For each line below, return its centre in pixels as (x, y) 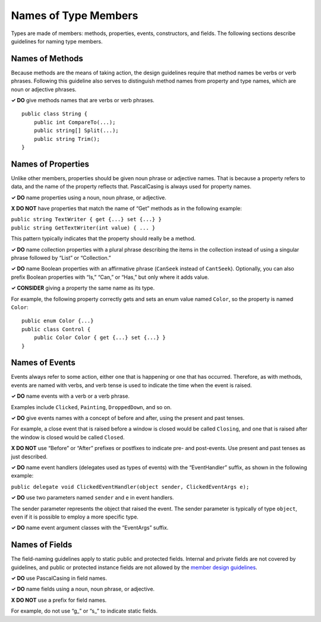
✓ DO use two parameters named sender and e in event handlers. (92, 498)
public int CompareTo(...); (75, 122)
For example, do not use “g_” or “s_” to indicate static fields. (84, 611)
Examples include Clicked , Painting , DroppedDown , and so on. (91, 407)
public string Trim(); (67, 139)
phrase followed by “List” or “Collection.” (61, 258)
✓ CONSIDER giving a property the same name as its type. (83, 288)
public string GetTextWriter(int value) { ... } (83, 228)
